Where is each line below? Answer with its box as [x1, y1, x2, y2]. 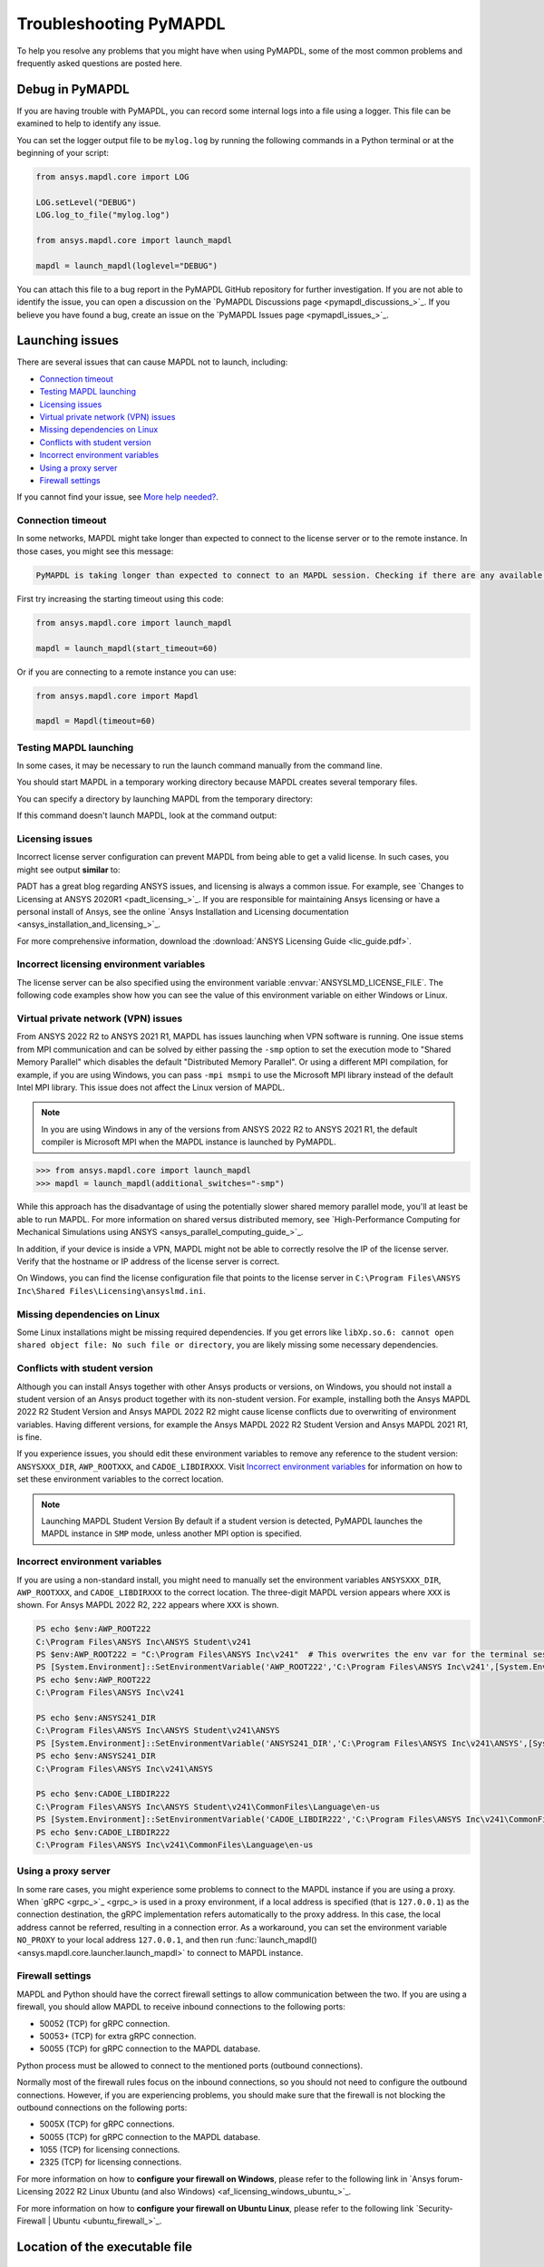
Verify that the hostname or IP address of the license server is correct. [16, 1256, 280, 1267]
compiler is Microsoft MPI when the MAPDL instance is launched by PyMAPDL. [41, 1136, 336, 1147]
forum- [436, 2173, 464, 2184]
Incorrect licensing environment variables [16, 958, 206, 970]
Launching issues [16, 333, 120, 348]
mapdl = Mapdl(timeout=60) [35, 716, 156, 726]
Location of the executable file [16, 2239, 192, 2254]
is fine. [16, 1432, 43, 1443]
